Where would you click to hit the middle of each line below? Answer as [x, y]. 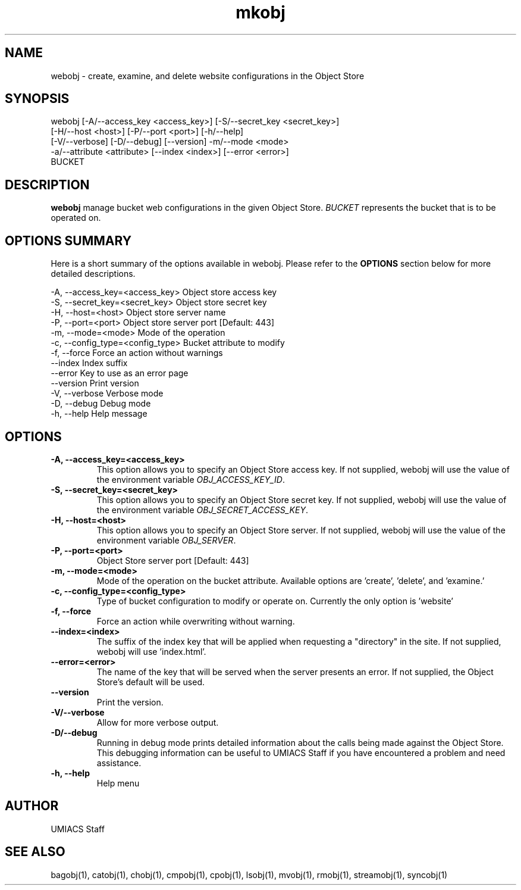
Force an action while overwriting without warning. [196, 621]
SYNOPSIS [37, 99]
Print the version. [130, 702]
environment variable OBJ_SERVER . [166, 540]
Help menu [118, 783]
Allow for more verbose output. [158, 722]
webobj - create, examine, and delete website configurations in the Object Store [208, 76]
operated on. [76, 218]
